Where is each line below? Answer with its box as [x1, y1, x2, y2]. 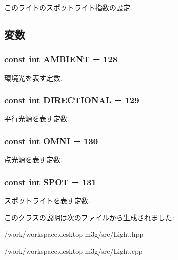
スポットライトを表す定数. [4, 195, 90, 206]
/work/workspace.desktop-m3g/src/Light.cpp [4, 245, 143, 256]
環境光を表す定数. [4, 72, 62, 83]
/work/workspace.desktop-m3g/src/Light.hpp [4, 229, 144, 239]
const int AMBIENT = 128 [4, 53, 118, 65]
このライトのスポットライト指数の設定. [4, 2, 132, 12]
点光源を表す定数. [4, 154, 62, 165]
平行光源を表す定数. [4, 113, 69, 124]
